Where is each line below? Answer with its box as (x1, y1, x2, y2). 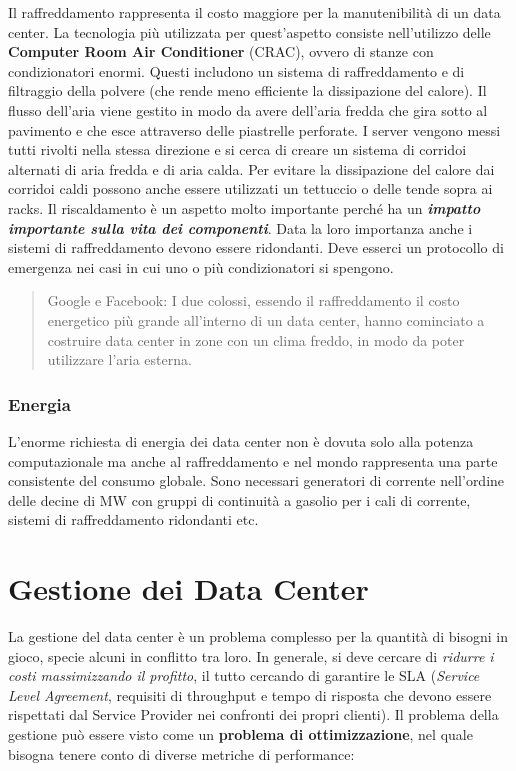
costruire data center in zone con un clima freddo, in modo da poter (47, 329, 465, 350)
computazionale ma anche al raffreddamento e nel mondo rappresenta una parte (8, 450, 498, 471)
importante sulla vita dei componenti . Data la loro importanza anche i (8, 217, 473, 238)
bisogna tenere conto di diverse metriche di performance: (8, 743, 355, 764)
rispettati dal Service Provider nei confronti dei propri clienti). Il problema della (8, 704, 499, 725)
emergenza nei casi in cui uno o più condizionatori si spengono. (8, 256, 394, 277)
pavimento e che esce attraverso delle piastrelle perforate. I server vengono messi (8, 119, 501, 140)
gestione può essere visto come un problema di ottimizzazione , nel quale (8, 723, 473, 744)
